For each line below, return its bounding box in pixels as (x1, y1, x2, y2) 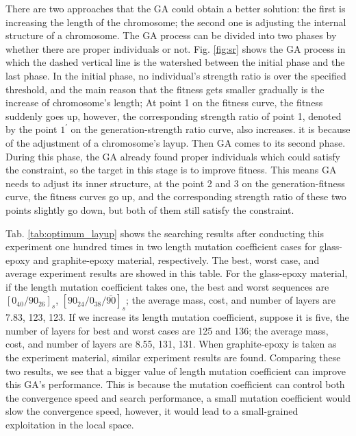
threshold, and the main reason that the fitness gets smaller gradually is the (5, 82, 325, 96)
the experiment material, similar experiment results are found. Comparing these (5, 350, 341, 365)
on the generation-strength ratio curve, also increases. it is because (71, 122, 351, 136)
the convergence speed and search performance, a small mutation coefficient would (5, 390, 351, 404)
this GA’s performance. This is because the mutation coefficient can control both (5, 377, 345, 391)
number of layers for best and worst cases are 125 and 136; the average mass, (5, 323, 329, 337)
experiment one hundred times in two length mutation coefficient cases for (5, 239, 316, 254)
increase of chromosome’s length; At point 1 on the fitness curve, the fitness (5, 95, 323, 110)
